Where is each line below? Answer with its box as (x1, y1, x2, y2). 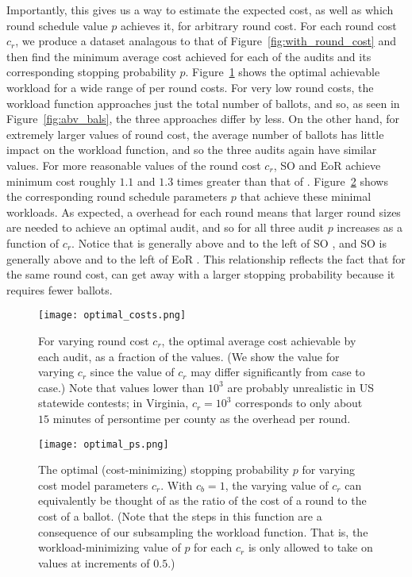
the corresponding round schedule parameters (6, 188, 228, 205)
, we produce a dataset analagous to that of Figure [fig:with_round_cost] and (15, 33, 396, 49)
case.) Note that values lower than (38, 379, 205, 395)
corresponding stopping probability (6, 63, 176, 80)
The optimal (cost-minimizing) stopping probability (38, 461, 290, 478)
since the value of (90, 364, 175, 380)
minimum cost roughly (6, 172, 116, 189)
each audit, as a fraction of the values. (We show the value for (38, 348, 340, 364)
